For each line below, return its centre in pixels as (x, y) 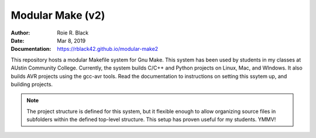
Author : (20, 33)
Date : (18, 40)
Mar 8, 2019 (71, 40)
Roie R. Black (73, 33)
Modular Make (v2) (58, 15)
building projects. (32, 84)
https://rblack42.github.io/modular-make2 (108, 49)
